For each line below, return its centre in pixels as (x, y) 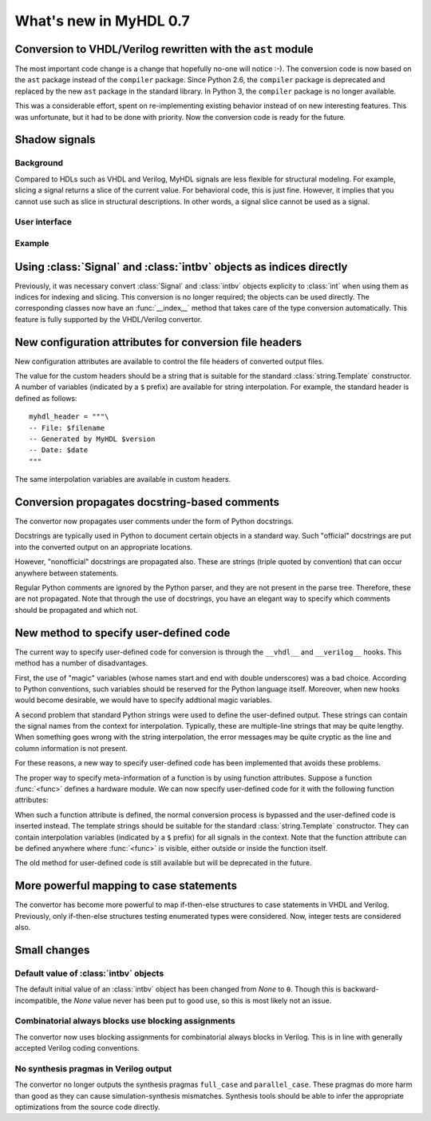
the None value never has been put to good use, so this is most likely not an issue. (196, 1000)
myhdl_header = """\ (69, 417)
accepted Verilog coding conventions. (77, 1048)
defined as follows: (46, 398)
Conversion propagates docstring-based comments (147, 502)
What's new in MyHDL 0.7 (103, 21)
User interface (43, 222)
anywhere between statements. (67, 573)
